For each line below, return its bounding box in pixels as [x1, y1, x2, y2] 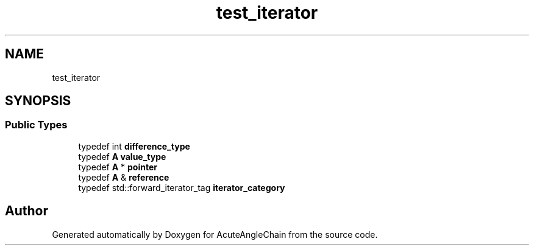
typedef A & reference [78, 172, 169, 182]
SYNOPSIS [5, 93, 71, 109]
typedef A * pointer [78, 161, 157, 172]
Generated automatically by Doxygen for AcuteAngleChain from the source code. [52, 229, 378, 240]
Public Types [5, 119, 68, 131]
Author [5, 203, 48, 219]
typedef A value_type [78, 151, 166, 162]
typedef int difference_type [78, 141, 190, 151]
